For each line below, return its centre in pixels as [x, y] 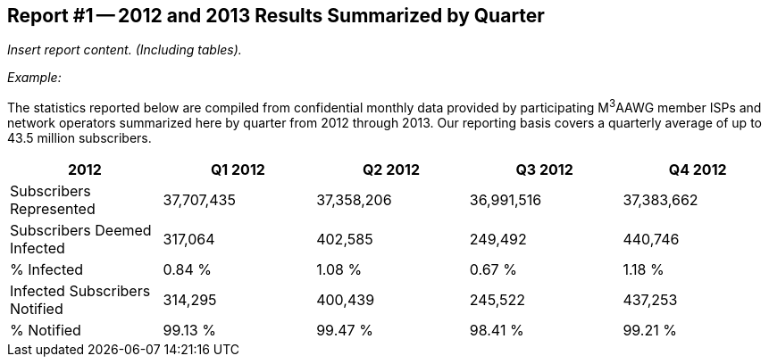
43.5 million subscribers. [79, 138]
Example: [34, 78]
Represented [53, 209]
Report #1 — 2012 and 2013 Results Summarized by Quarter [276, 16]
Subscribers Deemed [81, 231]
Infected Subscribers [80, 291]
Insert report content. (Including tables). [125, 50]
